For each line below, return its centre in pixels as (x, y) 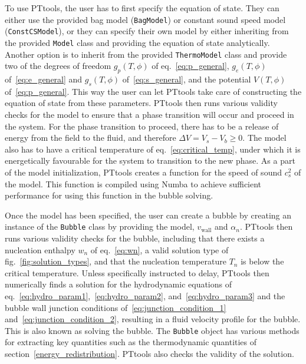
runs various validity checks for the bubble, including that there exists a (135, 238)
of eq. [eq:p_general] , (190, 66)
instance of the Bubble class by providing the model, (100, 226)
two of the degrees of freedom (58, 66)
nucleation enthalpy (40, 249)
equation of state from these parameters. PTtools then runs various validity (141, 103)
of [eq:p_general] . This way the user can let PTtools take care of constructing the (153, 91)
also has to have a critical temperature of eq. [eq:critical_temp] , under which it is (153, 149)
